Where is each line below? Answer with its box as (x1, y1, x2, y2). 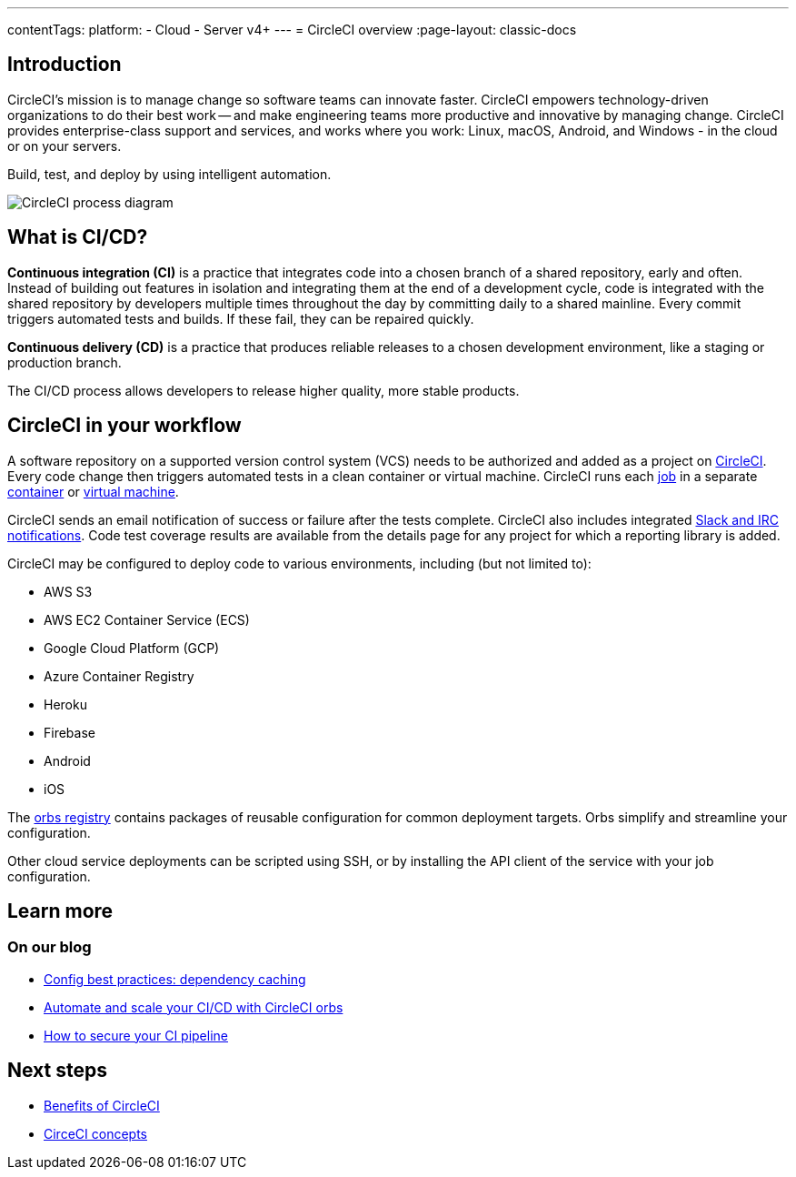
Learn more (7, 899, 114, 922)
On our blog (7, 938, 92, 957)
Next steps (7, 1059, 107, 1082)
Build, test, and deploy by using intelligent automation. (7, 166, 332, 182)
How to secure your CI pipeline (44, 1027, 228, 1043)
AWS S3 (44, 583, 93, 599)
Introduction (7, 53, 122, 76)
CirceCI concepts (44, 1125, 147, 1142)
